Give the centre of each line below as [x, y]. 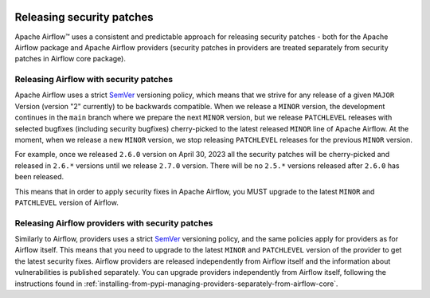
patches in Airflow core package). [70, 59]
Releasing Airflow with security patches [94, 80]
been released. [39, 177]
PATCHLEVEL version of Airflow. [66, 202]
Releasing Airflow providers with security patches [114, 223]
